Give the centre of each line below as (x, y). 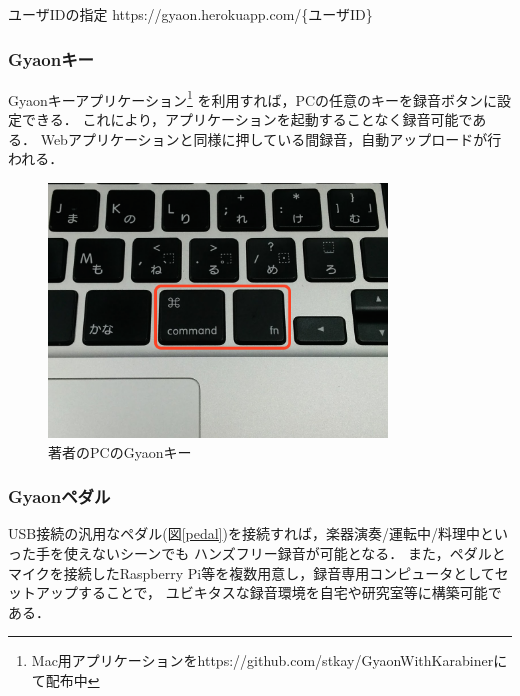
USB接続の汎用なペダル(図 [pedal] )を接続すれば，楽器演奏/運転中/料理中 (244, 533)
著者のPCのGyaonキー (120, 451)
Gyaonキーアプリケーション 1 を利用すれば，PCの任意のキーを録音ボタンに (253, 98)
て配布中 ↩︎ (65, 679)
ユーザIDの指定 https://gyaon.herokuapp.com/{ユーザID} (190, 14)
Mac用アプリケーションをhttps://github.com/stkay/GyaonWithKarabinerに (269, 660)
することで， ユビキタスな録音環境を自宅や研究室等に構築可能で (289, 592)
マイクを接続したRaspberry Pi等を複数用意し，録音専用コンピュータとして (251, 572)
